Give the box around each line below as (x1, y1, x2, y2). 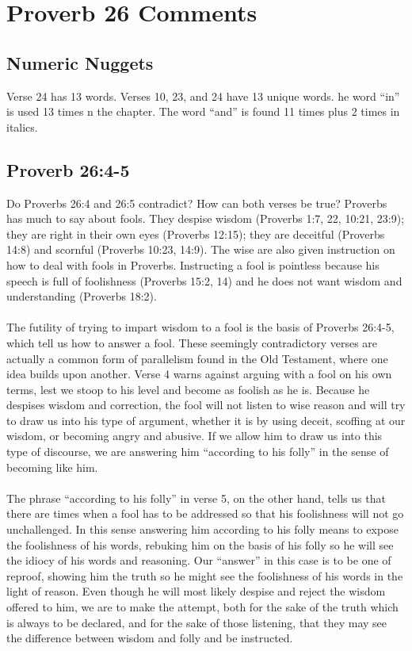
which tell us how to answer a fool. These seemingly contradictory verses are (6, 334, 378, 350)
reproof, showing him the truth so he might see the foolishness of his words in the (6, 567, 403, 584)
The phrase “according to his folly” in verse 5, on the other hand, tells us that (6, 489, 386, 506)
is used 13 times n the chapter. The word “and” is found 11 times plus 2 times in (6, 103, 400, 120)
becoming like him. (6, 458, 98, 475)
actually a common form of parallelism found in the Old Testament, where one (6, 350, 388, 366)
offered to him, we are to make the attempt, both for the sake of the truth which (6, 599, 399, 615)
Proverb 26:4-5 (6, 157, 130, 182)
